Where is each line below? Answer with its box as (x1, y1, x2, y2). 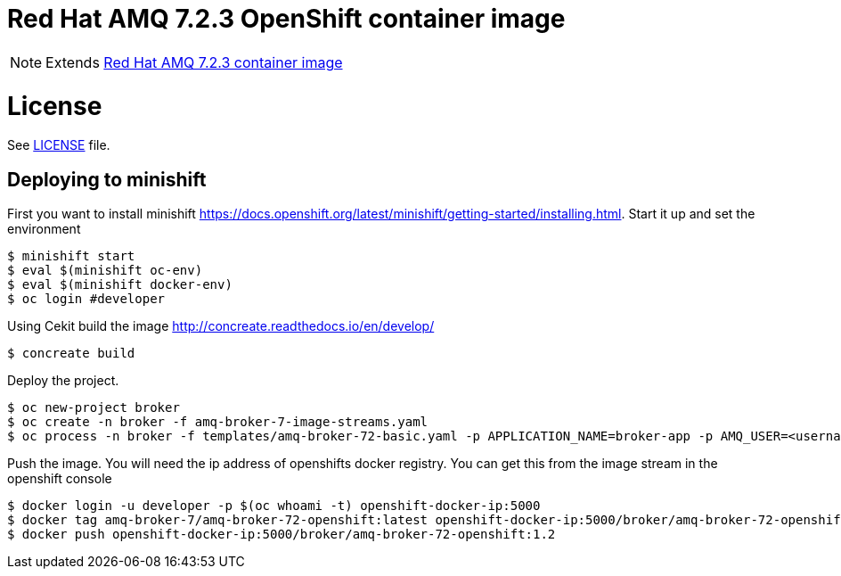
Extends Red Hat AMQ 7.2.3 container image (45, 53, 343, 71)
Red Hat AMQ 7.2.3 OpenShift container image (7, 4, 566, 34)
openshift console (7, 471, 112, 487)
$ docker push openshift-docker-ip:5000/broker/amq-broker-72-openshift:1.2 (7, 527, 556, 542)
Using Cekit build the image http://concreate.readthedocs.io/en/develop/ (7, 318, 435, 334)
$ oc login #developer (7, 292, 166, 307)
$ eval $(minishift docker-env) (7, 277, 233, 292)
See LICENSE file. (7, 137, 110, 153)
